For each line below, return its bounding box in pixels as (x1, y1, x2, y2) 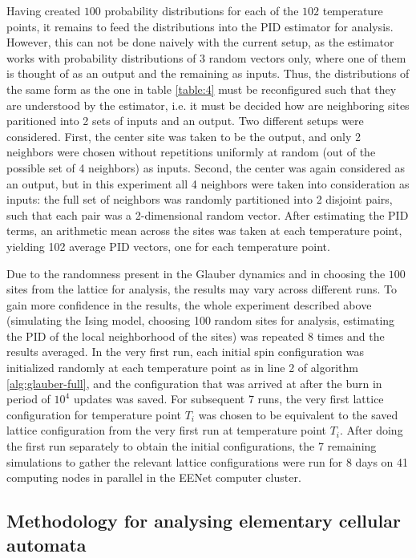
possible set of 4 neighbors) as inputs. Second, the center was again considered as (6, 159, 405, 176)
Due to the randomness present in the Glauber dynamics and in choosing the (6, 265, 386, 281)
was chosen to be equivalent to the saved (198, 406, 398, 423)
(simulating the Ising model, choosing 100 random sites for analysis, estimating (6, 312, 395, 329)
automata (6, 532, 87, 556)
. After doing (340, 422, 403, 439)
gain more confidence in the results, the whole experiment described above (6, 296, 372, 313)
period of (6, 390, 50, 407)
